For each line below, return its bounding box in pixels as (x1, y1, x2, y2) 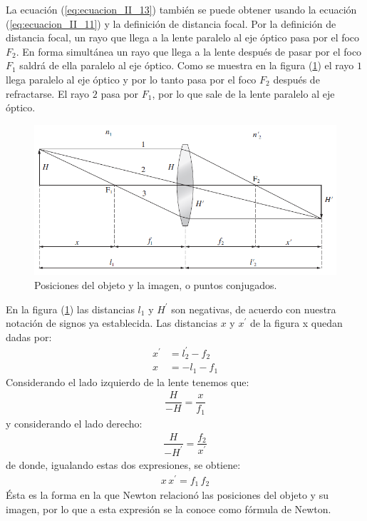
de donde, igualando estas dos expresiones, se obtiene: (6, 457, 241, 472)
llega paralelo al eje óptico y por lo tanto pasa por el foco (6, 71, 257, 86)
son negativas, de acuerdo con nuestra (171, 301, 336, 316)
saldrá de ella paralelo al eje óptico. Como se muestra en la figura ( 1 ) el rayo (19, 58, 354, 73)
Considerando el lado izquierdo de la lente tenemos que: (6, 374, 249, 389)
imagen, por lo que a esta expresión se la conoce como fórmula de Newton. (6, 501, 331, 516)
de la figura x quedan (249, 315, 343, 330)
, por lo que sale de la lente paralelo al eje (152, 86, 335, 101)
